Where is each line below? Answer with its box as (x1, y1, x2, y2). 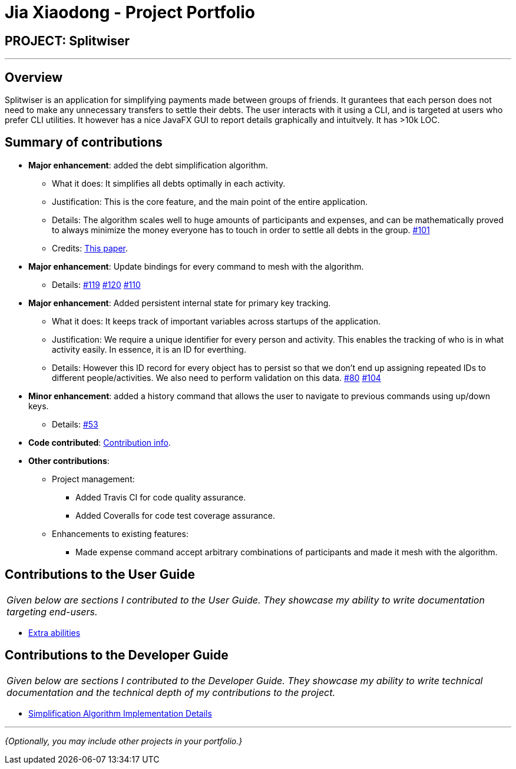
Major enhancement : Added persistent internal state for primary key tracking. (28, 297, 331, 308)
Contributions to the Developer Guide (5, 648, 229, 663)
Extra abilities (28, 627, 81, 638)
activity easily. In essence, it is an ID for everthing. (52, 344, 246, 354)
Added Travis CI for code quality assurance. (75, 492, 246, 502)
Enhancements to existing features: (52, 528, 188, 539)
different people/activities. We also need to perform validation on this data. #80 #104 (52, 372, 381, 383)
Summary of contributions (5, 135, 163, 150)
